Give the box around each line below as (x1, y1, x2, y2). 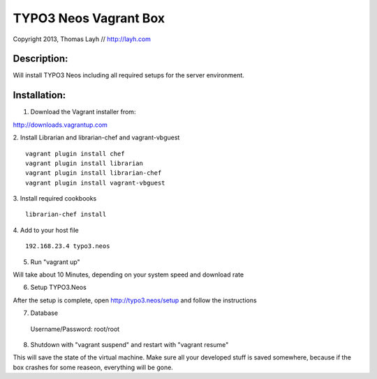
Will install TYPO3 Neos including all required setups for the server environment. (13, 71, 244, 79)
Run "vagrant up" (30, 258, 80, 266)
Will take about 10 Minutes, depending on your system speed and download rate (13, 270, 244, 279)
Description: (13, 53, 68, 65)
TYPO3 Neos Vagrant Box (13, 10, 165, 26)
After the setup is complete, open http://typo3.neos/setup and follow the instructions (13, 296, 258, 304)
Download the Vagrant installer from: (30, 108, 136, 116)
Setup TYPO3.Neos (30, 283, 87, 292)
